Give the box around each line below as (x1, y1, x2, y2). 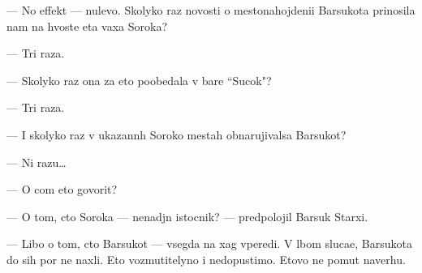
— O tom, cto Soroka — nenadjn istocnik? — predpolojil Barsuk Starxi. (6, 207, 368, 224)
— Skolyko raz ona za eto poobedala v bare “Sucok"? (6, 71, 272, 88)
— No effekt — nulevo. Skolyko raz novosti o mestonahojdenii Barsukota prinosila (6, 2, 416, 18)
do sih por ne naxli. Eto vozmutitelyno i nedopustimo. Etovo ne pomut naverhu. (6, 250, 406, 267)
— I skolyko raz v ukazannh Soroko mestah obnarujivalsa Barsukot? (6, 126, 347, 143)
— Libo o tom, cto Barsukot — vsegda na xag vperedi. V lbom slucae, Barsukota (6, 235, 412, 252)
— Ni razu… (6, 153, 67, 170)
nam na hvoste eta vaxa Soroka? (6, 17, 168, 34)
